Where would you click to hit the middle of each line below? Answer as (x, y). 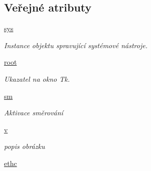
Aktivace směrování (34, 113)
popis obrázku (25, 146)
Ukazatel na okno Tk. (37, 78)
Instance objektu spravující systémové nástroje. (76, 45)
